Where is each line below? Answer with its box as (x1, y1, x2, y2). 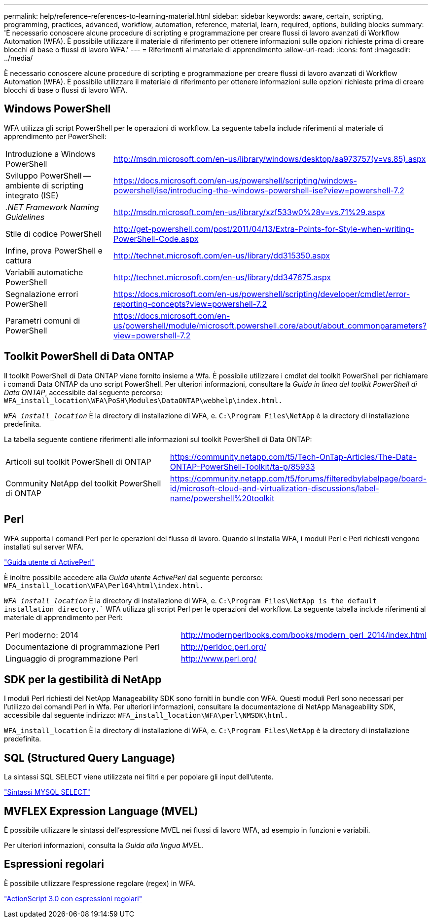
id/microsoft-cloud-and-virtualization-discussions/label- (170, 483, 379, 493)
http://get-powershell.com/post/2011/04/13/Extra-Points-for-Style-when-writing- (113, 223, 414, 234)
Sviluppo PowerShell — (5, 170, 91, 181)
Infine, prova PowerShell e (5, 245, 103, 256)
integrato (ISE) (5, 190, 59, 200)
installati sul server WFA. (4, 542, 84, 551)
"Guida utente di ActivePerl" (4, 557, 95, 566)
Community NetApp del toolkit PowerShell (5, 478, 161, 488)
